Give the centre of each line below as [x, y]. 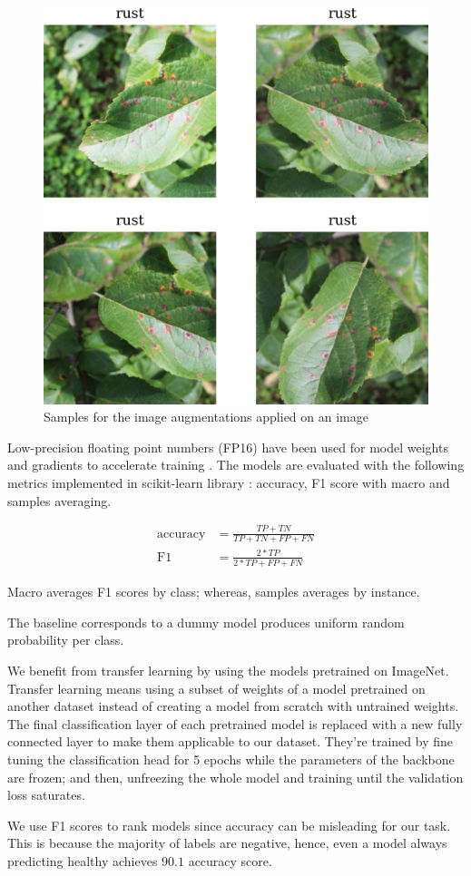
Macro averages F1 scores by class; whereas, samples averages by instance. [214, 592]
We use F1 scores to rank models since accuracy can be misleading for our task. [229, 825]
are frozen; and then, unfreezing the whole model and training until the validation [235, 777]
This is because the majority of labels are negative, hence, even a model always [227, 843]
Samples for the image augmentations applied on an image [206, 417]
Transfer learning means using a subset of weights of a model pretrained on [216, 688]
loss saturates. [46, 795]
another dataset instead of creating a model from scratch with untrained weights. [233, 706]
